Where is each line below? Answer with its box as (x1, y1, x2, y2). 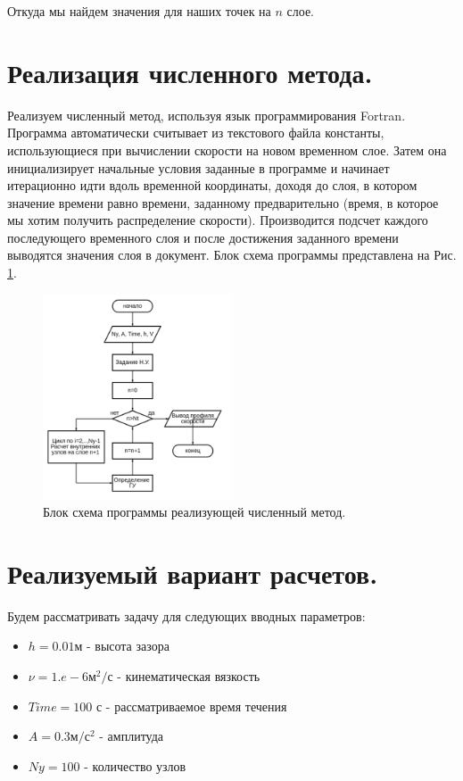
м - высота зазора (74, 636, 169, 655)
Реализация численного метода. (7, 54, 373, 90)
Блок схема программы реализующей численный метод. (43, 503, 346, 521)
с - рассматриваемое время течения (95, 696, 287, 715)
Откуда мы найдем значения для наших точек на (7, 2, 271, 20)
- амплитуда (99, 727, 164, 745)
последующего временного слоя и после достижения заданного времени (7, 228, 399, 246)
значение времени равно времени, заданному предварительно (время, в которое (7, 193, 439, 212)
